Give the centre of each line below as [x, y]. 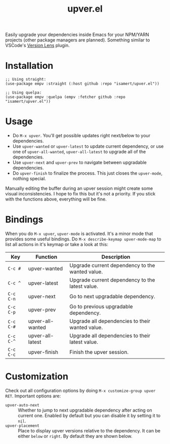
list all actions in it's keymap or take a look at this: [57, 244]
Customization [37, 376]
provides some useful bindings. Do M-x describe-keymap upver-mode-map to [83, 239]
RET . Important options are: [33, 396]
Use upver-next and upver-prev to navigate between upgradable [79, 163]
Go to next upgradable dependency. [112, 296]
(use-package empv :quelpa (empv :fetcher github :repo [65, 97]
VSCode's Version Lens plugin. [37, 46]
